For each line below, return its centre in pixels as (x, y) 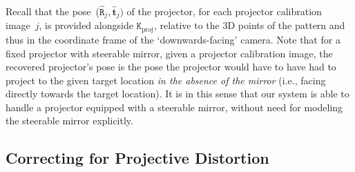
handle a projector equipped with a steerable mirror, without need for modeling (174, 107)
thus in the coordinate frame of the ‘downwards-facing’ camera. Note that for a (173, 39)
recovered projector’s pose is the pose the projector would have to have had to (171, 67)
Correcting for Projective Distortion (137, 158)
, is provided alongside (86, 25)
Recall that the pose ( (52, 11)
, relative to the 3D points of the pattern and (249, 25)
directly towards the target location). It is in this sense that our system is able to (177, 94)
